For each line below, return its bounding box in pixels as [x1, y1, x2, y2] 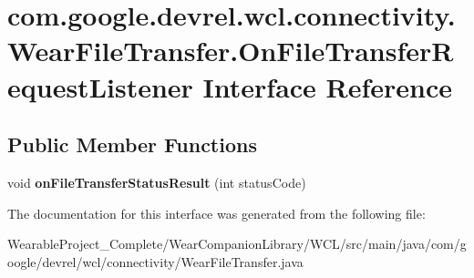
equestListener [7, 67, 193, 105]
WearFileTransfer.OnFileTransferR [7, 32, 454, 69]
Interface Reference [202, 67, 453, 105]
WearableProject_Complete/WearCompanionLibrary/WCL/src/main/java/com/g [7, 234, 467, 253]
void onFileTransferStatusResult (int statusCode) [7, 172, 306, 191]
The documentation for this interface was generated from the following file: [7, 203, 426, 222]
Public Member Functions [7, 130, 257, 159]
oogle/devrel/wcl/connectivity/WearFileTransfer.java [7, 252, 304, 271]
